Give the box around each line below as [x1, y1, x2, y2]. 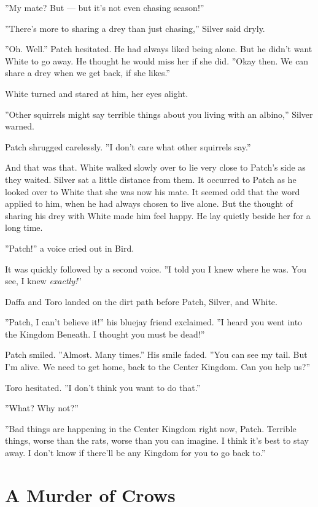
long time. [5, 221, 43, 234]
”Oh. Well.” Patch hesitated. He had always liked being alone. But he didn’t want [5, 42, 312, 55]
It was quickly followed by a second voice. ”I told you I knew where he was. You [5, 262, 306, 275]
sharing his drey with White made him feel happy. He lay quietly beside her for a [5, 209, 311, 222]
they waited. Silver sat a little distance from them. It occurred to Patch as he [5, 172, 297, 185]
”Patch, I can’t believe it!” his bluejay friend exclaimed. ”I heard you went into [5, 315, 303, 328]
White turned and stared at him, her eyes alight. [5, 87, 188, 99]
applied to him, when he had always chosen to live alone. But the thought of [5, 197, 293, 210]
